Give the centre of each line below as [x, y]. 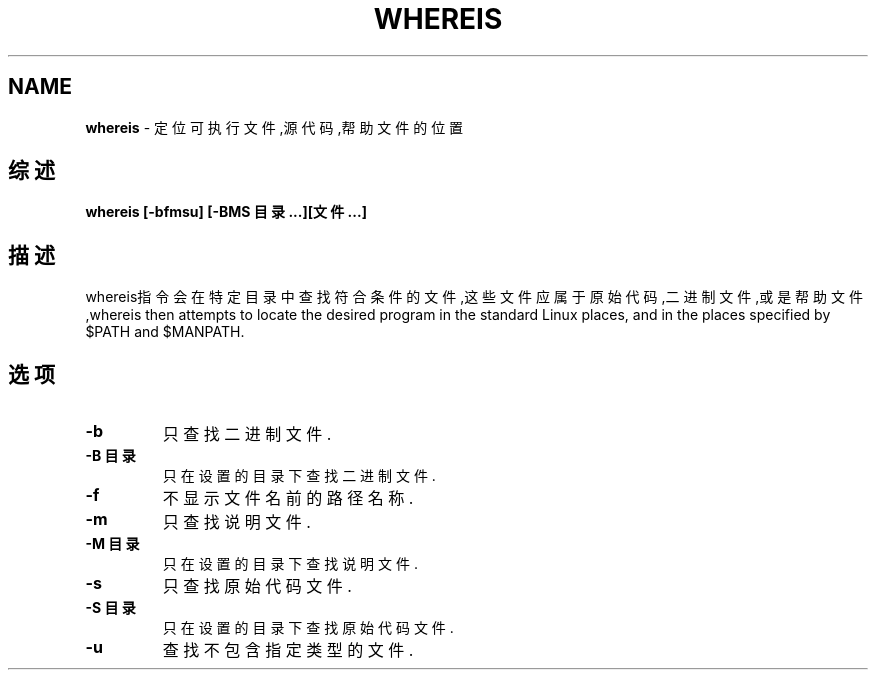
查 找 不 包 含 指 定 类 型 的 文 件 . [288, 650]
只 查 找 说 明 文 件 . [236, 522]
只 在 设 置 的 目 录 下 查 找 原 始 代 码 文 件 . [308, 628]
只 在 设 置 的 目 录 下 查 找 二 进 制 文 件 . [299, 476]
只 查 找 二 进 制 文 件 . [247, 434]
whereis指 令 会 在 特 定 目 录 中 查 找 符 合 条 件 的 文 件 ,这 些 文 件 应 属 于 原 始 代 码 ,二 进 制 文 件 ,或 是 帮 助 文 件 [474, 297]
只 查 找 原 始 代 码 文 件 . [257, 586]
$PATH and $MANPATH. [165, 332]
